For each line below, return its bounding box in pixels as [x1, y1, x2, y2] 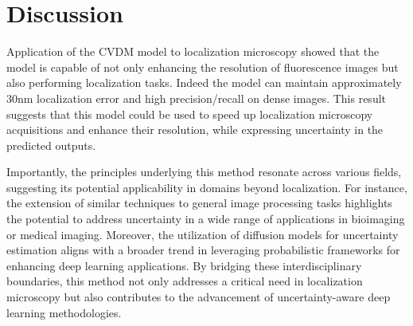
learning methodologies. [6, 304, 122, 320]
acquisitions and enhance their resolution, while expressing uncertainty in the [6, 121, 384, 138]
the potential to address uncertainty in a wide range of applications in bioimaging [6, 210, 405, 227]
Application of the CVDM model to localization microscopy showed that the [6, 43, 380, 60]
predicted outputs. [6, 136, 96, 153]
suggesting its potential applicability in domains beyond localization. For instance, [6, 179, 407, 195]
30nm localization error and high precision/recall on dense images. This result [6, 89, 387, 106]
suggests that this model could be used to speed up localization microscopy [6, 105, 373, 122]
